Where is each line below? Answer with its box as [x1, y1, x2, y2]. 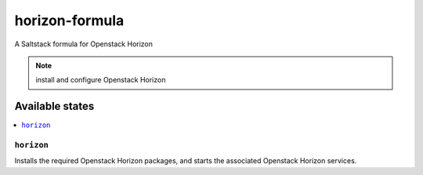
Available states [14, 100, 95, 113]
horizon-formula [14, 12, 125, 29]
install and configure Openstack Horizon [35, 75, 166, 85]
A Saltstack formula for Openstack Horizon [14, 39, 153, 49]
